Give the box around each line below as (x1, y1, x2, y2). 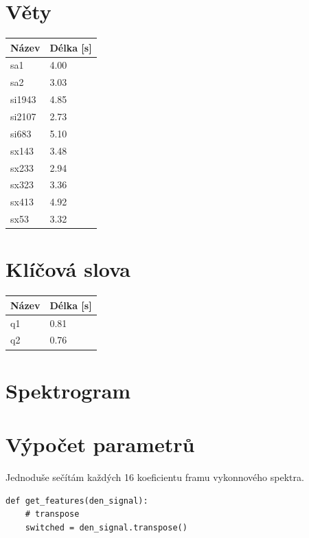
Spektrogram (5, 376, 131, 404)
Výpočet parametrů (5, 430, 195, 458)
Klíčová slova (5, 255, 130, 283)
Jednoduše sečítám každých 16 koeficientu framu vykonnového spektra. (5, 470, 304, 484)
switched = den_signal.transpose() (25, 522, 187, 533)
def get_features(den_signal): (5, 495, 148, 506)
